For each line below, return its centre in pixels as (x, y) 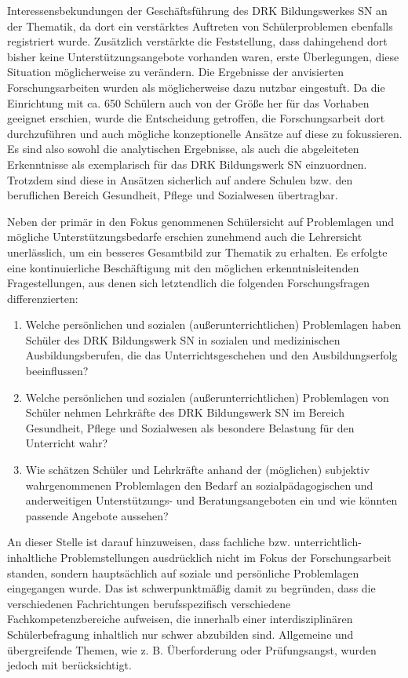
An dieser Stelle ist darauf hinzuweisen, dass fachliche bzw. (149, 542)
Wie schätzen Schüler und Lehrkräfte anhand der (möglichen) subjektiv (197, 470)
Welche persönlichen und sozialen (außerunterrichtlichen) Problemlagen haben (213, 324)
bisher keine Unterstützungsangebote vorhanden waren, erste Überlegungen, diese (203, 56)
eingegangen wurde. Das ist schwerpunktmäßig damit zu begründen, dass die (191, 588)
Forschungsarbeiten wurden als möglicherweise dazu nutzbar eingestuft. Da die (196, 87)
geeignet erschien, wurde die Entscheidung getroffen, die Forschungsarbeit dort (196, 118)
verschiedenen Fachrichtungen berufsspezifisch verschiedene (149, 603)
